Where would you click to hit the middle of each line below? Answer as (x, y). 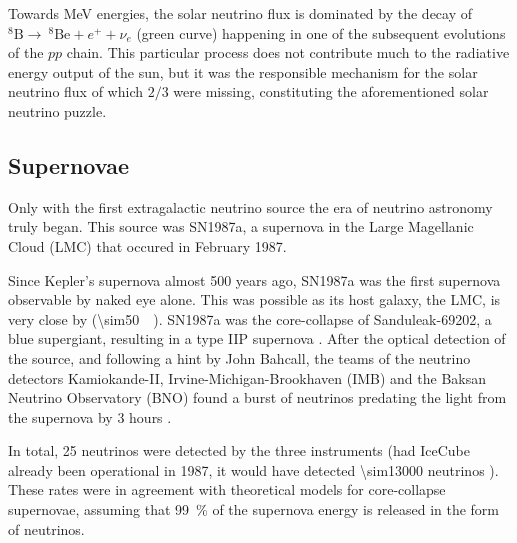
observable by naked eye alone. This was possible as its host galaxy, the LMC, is (254, 299)
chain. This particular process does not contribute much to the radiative (288, 52)
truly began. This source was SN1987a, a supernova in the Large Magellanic (241, 226)
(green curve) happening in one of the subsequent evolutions (321, 32)
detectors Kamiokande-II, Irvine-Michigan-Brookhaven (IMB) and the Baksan (247, 377)
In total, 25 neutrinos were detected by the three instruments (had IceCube (239, 450)
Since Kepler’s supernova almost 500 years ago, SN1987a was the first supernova (254, 279)
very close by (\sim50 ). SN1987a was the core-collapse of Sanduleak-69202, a (250, 318)
